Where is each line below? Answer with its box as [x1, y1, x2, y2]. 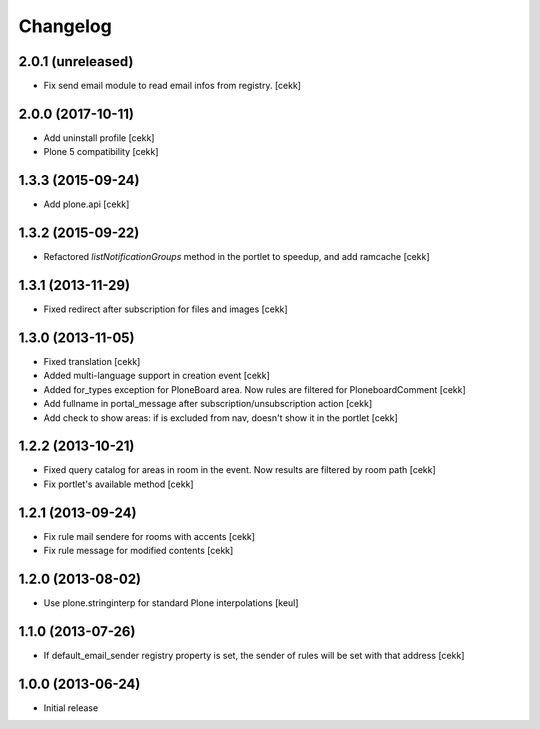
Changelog [18, 15, 112, 37]
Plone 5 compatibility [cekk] [43, 146, 159, 158]
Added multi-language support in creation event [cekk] [43, 370, 270, 382]
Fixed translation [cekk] [43, 355, 141, 367]
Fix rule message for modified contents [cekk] [43, 545, 234, 557]
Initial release [43, 701, 99, 714]
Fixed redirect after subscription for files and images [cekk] [43, 303, 289, 315]
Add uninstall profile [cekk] [43, 131, 155, 144]
